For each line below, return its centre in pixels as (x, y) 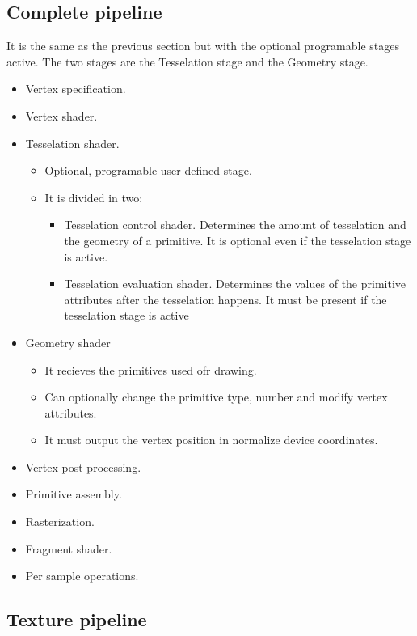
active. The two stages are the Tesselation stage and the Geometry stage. (187, 61)
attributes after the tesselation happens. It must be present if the (225, 299)
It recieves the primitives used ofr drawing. (151, 369)
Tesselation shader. (72, 143)
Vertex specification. (76, 89)
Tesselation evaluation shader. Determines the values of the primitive (235, 284)
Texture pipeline (77, 619)
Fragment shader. (69, 548)
